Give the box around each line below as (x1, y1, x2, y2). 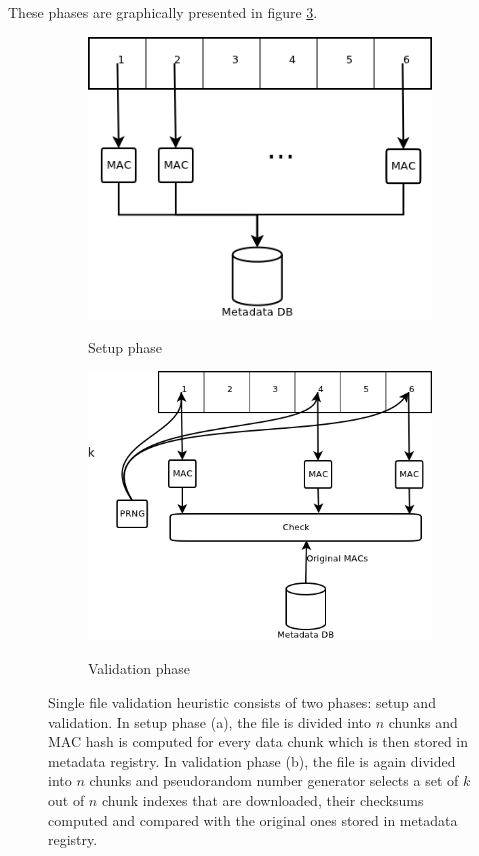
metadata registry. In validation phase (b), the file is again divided (48, 750, 456, 771)
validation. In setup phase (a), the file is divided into (48, 711, 372, 732)
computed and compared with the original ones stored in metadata (48, 809, 458, 830)
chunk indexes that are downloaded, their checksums (101, 789, 424, 810)
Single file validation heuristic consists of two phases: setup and (48, 692, 436, 713)
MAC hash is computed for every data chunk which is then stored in (48, 731, 469, 752)
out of (48, 789, 85, 810)
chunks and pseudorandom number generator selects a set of (89, 770, 459, 791)
